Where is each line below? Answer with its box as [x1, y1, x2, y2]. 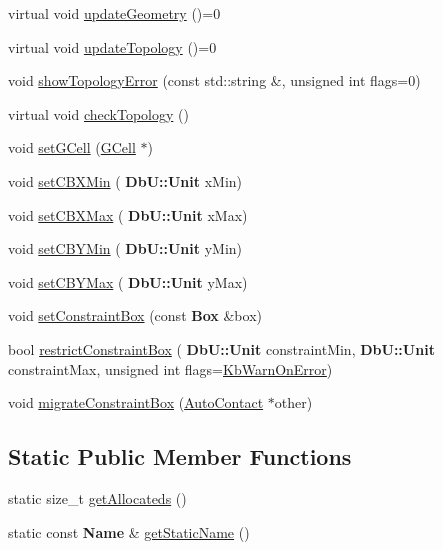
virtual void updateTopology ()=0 [8, 36, 217, 57]
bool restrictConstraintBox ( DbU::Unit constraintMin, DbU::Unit [8, 338, 435, 359]
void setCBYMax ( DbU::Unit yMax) [8, 271, 248, 292]
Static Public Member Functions [8, 441, 352, 472]
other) [274, 392, 313, 413]
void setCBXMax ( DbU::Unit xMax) [8, 204, 248, 225]
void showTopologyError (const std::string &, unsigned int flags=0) [8, 70, 421, 91]
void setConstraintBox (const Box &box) [8, 305, 262, 326]
